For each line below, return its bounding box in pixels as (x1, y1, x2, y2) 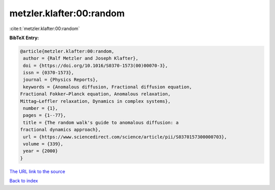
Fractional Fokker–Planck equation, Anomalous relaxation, (20, 91, 171, 97)
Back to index (9, 178, 38, 184)
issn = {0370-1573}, (23, 70, 74, 76)
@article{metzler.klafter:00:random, (20, 48, 115, 54)
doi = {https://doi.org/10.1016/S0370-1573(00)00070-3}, (23, 63, 168, 68)
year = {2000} (23, 148, 58, 154)
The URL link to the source (9, 168, 66, 174)
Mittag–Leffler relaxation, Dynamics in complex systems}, (20, 98, 171, 104)
